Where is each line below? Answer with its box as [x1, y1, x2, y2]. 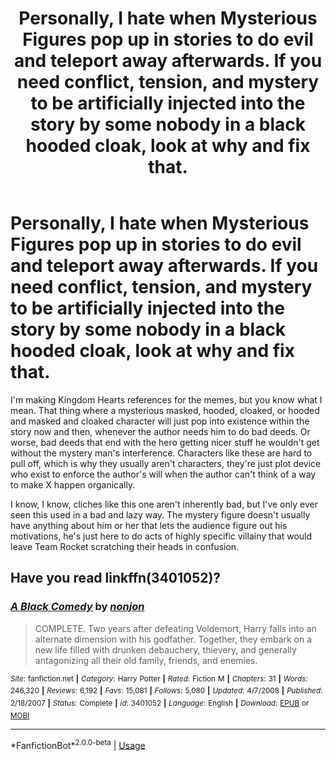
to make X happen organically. [10, 478, 136, 491]
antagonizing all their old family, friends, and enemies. [34, 654, 258, 666]
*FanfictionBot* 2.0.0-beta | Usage [10, 737, 146, 751]
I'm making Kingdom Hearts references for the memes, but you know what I [10, 393, 323, 406]
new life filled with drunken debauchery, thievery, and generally [34, 643, 297, 656]
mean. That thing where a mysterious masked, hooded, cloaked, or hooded [10, 404, 320, 416]
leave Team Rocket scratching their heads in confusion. [10, 540, 240, 552]
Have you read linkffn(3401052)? [10, 570, 222, 587]
